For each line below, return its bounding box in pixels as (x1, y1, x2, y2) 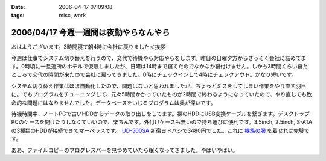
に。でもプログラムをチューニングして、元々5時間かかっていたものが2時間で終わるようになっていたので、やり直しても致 (11, 91, 312, 98)
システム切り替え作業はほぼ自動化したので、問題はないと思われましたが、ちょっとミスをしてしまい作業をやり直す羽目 (11, 82, 307, 90)
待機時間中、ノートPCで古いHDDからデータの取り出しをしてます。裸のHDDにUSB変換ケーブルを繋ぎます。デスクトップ (11, 110, 310, 117)
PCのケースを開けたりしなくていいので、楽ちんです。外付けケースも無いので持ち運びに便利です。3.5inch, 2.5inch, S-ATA (11, 118, 313, 126)
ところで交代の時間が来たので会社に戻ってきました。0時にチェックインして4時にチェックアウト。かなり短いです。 (11, 71, 297, 78)
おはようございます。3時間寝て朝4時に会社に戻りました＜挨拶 (11, 43, 166, 50)
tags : (11, 12, 25, 19)
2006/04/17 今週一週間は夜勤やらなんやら (11, 28, 170, 38)
